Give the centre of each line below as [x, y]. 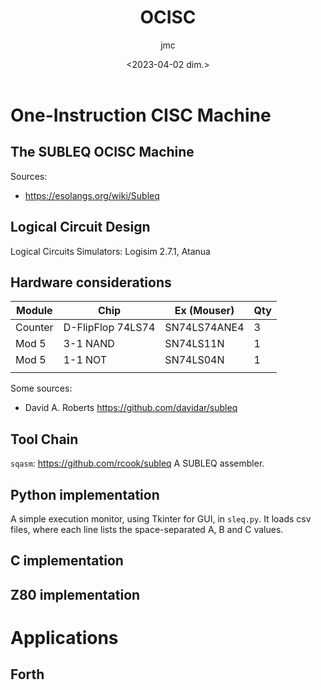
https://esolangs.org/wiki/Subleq [92, 195]
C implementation [67, 561]
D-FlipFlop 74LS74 [109, 328]
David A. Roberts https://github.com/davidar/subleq [131, 408]
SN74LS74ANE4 [204, 328]
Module [34, 311]
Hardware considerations [91, 282]
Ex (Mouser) [204, 311]
